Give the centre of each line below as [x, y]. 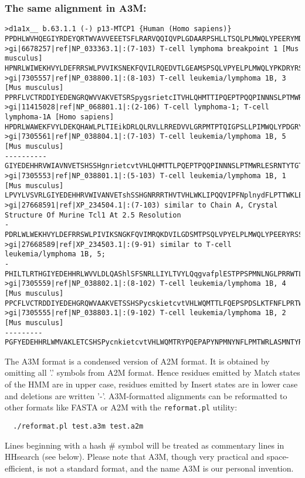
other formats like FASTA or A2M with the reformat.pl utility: [121, 407]
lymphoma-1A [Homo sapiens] [60, 117]
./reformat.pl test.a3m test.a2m [78, 426]
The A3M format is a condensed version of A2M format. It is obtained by [137, 361]
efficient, [20, 468]
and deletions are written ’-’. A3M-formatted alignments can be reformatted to [146, 395]
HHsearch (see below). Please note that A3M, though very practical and [135, 457]
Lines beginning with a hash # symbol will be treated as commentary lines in [145, 445]
